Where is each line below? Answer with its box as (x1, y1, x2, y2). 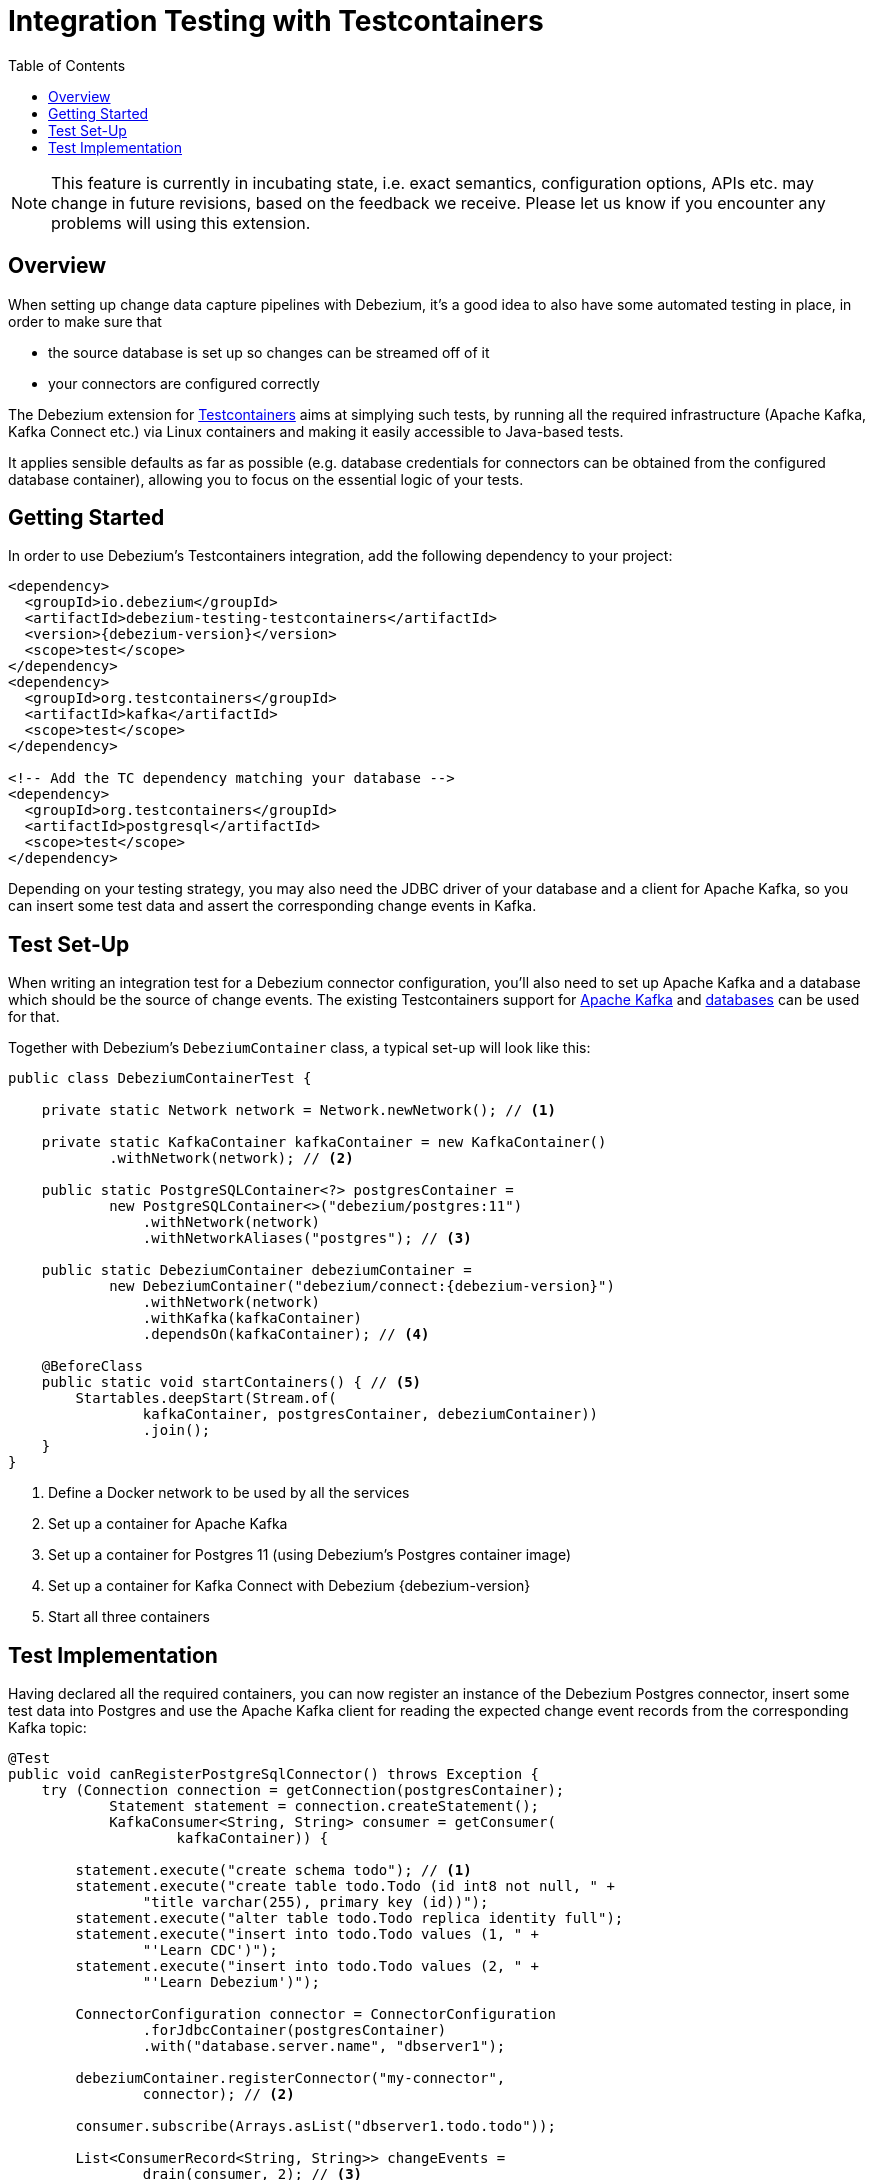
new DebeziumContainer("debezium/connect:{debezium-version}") (109, 1278, 615, 1295)
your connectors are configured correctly (48, 374, 320, 392)
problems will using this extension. (51, 212, 311, 233)
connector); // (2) (142, 2086, 295, 2103)
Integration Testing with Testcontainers (8, 4, 544, 38)
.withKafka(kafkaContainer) (142, 1310, 363, 1327)
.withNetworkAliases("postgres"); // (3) (142, 1230, 472, 1247)
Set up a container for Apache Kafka (48, 1515, 288, 1533)
